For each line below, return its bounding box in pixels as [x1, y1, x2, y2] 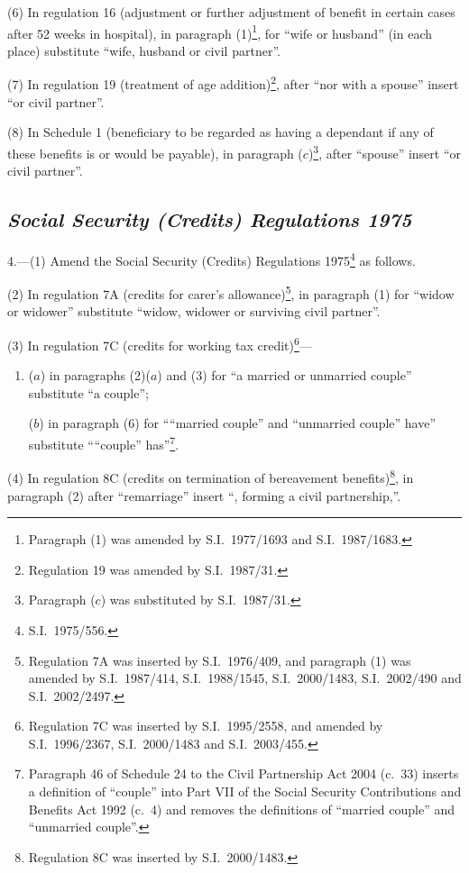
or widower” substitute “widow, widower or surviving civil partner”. [7, 302, 381, 321]
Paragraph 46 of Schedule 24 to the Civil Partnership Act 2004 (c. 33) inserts [28, 764, 459, 783]
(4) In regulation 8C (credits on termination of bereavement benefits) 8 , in [7, 466, 414, 487]
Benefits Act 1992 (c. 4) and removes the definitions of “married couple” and [28, 799, 455, 818]
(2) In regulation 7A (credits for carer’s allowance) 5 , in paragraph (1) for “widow [7, 282, 455, 303]
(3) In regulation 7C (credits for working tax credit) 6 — [7, 333, 312, 354]
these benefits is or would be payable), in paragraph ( [7, 143, 303, 162]
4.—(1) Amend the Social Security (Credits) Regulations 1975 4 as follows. [7, 248, 416, 269]
